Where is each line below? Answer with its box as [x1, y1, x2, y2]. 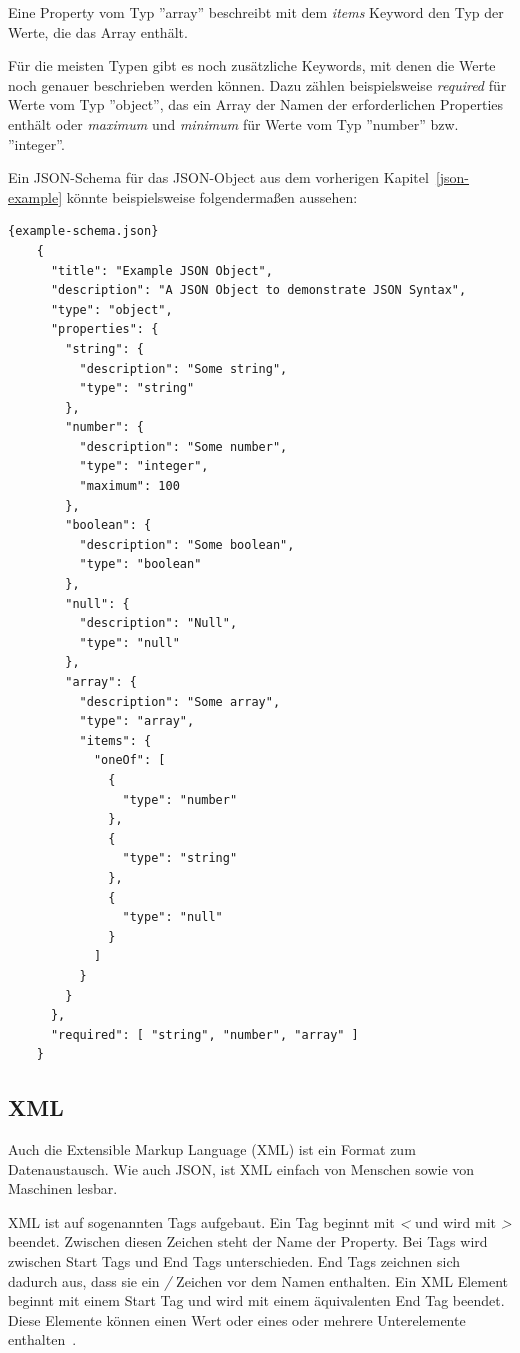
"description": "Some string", [79, 361, 288, 376]
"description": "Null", [79, 616, 238, 631]
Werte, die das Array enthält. [8, 21, 188, 42]
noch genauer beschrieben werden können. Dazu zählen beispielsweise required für [8, 74, 507, 95]
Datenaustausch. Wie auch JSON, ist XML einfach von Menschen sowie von [8, 1158, 475, 1179]
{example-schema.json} [8, 224, 159, 239]
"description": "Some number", [79, 439, 288, 454]
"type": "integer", [79, 459, 209, 474]
